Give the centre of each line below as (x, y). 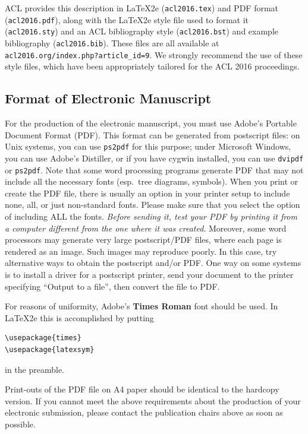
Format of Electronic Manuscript (108, 98)
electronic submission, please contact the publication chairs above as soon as (144, 412)
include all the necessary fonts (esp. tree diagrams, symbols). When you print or (152, 181)
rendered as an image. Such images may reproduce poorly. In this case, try (141, 251)
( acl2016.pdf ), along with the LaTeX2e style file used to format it (127, 19)
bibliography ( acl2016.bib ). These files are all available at (112, 42)
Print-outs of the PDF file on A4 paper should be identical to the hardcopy (142, 389)
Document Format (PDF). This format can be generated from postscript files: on (153, 134)
